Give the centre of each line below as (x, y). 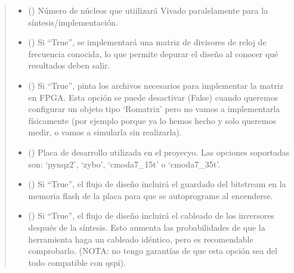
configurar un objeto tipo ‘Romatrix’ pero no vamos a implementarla (154, 109)
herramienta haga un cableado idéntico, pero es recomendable (141, 239)
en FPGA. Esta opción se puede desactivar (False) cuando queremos (153, 97)
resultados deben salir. (69, 65)
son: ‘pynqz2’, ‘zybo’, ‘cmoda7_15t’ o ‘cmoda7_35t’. (124, 164)
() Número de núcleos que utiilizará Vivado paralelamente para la (148, 10)
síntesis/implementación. (73, 22)
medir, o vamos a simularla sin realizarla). (105, 132)
